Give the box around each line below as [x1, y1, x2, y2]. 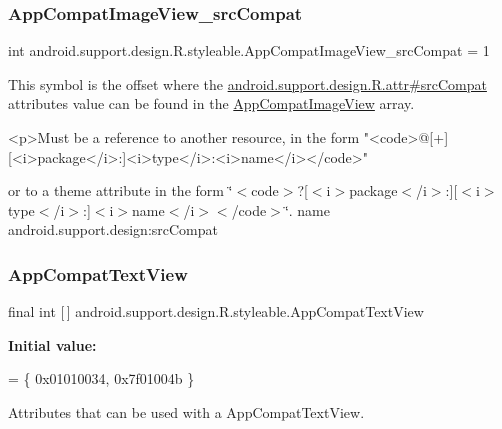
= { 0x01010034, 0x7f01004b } [8, 368, 195, 389]
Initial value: [8, 334, 97, 355]
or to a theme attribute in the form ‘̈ [8, 180, 233, 201]
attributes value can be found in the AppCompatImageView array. [8, 93, 415, 114]
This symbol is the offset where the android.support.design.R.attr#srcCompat [8, 73, 487, 94]
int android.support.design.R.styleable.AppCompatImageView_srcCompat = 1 [8, 40, 490, 61]
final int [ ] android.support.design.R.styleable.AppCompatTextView [8, 301, 424, 322]
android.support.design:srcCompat [8, 219, 219, 240]
